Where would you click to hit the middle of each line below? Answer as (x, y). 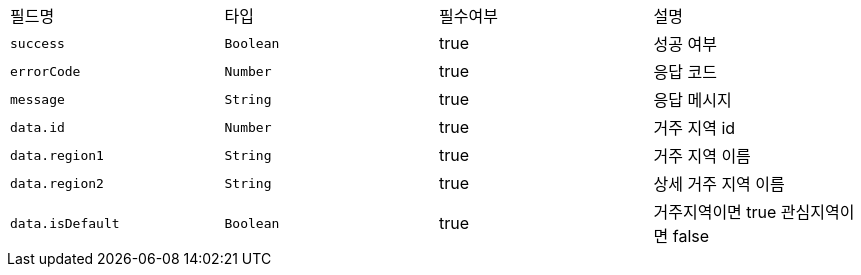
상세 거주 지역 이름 (719, 184)
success (37, 43)
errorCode (45, 71)
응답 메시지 (692, 100)
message (37, 99)
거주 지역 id (694, 128)
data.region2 (57, 183)
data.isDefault (65, 223)
